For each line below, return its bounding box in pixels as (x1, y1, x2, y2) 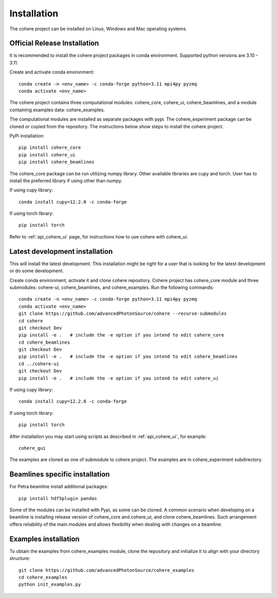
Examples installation (9, 534, 80, 543)
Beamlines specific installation (9, 470, 110, 479)
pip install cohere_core (18, 145, 81, 151)
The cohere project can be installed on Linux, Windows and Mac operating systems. (9, 26, 187, 32)
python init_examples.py (18, 582, 81, 587)
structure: (9, 555, 30, 562)
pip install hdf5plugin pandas (18, 495, 97, 501)
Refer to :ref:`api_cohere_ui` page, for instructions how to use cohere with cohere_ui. (9, 233, 188, 240)
